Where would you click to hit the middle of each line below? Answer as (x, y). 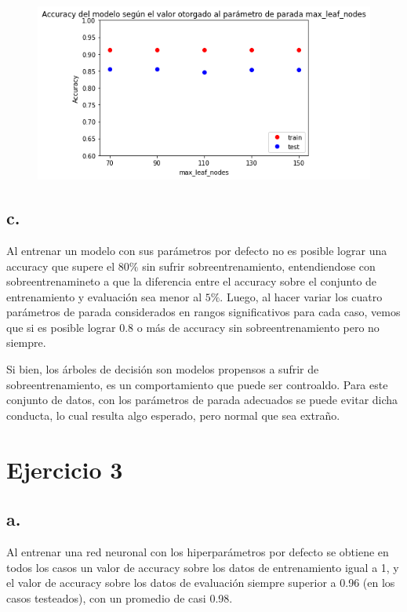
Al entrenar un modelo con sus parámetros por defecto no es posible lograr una (197, 250)
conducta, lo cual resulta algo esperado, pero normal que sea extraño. (173, 415)
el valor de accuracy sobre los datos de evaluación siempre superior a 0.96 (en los (201, 583)
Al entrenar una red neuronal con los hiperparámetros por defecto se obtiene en (198, 552)
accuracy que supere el (61, 266)
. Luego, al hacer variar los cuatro (301, 296)
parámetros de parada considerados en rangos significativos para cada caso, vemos (203, 312)
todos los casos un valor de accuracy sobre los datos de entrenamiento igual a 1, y (203, 567)
